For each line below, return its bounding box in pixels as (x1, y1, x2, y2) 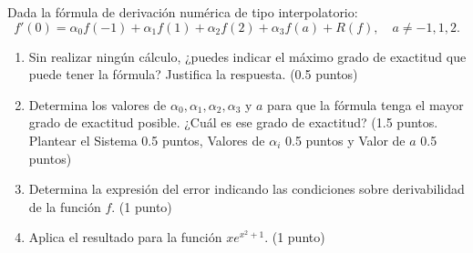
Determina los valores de (28, 95, 167, 114)
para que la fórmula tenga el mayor (267, 95, 464, 114)
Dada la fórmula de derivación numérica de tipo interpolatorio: (7, 3, 358, 21)
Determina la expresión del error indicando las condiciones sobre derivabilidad (28, 179, 465, 198)
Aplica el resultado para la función (28, 228, 222, 247)
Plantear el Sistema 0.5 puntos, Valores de (28, 130, 265, 149)
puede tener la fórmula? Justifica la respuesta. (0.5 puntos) (28, 65, 358, 84)
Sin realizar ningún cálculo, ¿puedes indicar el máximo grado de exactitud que (28, 46, 467, 66)
